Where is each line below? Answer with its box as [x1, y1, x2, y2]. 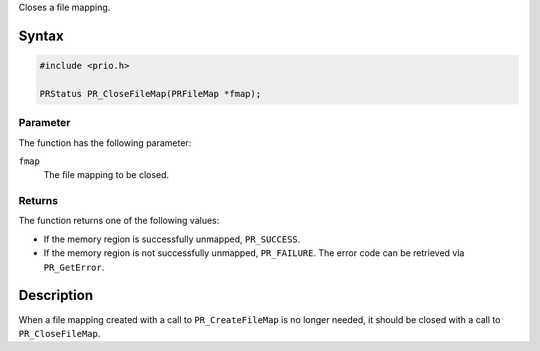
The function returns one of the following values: [18, 215, 220, 227]
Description [18, 287, 94, 304]
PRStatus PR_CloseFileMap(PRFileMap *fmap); [39, 88, 262, 99]
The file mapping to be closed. [43, 169, 170, 181]
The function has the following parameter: [18, 136, 192, 149]
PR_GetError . [43, 261, 105, 273]
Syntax [18, 27, 64, 44]
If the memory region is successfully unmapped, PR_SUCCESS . [43, 233, 301, 245]
